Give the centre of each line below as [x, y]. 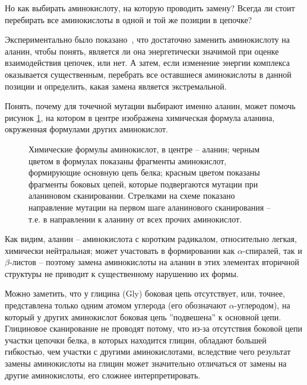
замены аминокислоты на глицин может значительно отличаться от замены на [146, 363]
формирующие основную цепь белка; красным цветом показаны [144, 172]
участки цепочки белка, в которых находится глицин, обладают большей [136, 340]
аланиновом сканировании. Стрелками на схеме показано [132, 195]
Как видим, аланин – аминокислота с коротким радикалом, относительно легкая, [151, 239]
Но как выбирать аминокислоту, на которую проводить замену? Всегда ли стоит [150, 8]
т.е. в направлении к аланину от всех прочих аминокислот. [135, 219]
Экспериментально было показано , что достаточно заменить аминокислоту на [147, 39]
